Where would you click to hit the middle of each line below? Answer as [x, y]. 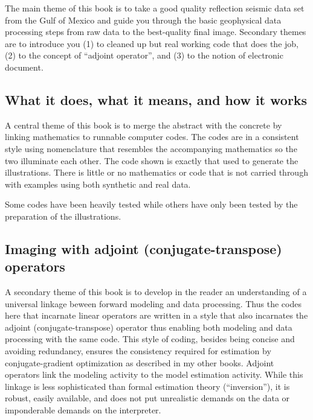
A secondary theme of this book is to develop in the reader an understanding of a [156, 292]
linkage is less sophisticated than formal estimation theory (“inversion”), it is [147, 386]
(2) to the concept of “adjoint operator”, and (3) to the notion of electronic [144, 55]
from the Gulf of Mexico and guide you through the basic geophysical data [143, 20]
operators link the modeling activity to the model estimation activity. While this [154, 374]
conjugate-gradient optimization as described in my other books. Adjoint [140, 362]
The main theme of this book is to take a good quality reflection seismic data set [155, 8]
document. [24, 67]
